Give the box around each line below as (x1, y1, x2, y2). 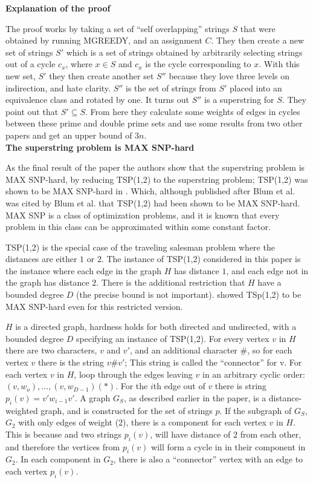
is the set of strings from (126, 81, 216, 94)
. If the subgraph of (219, 404, 292, 416)
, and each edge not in (226, 264, 309, 277)
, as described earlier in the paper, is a (123, 391, 266, 404)
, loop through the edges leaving (74, 367, 193, 380)
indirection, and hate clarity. (5, 81, 111, 94)
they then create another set (49, 69, 154, 82)
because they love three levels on (169, 69, 290, 82)
